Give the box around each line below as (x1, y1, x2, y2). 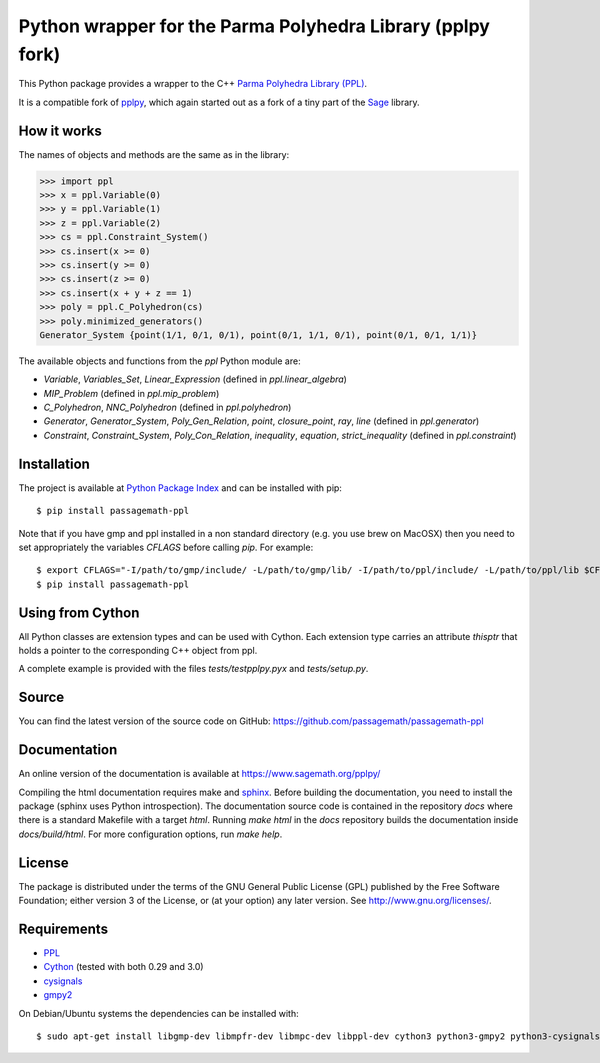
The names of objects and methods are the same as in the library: (18, 148, 290, 160)
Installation (18, 455, 90, 472)
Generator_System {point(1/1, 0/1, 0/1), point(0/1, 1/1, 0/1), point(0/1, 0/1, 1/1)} (39, 329, 478, 340)
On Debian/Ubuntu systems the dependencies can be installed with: (18, 1007, 299, 1019)
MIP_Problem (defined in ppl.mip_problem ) (43, 387, 220, 399)
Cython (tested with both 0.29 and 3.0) (43, 961, 204, 973)
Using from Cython (18, 604, 140, 621)
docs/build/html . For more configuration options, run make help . (18, 828, 283, 840)
